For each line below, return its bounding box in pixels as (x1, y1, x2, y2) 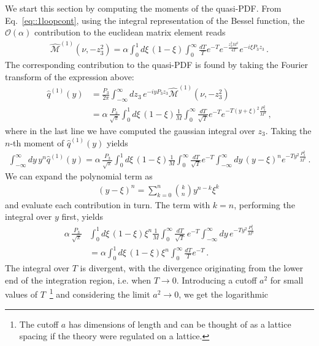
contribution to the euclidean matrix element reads (34, 26, 226, 39)
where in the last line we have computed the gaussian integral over (5, 124, 255, 137)
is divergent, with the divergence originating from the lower (80, 261, 304, 274)
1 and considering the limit (49, 286, 150, 301)
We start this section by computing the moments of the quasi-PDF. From (5, 2, 282, 14)
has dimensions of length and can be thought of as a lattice (68, 317, 291, 330)
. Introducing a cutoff (176, 273, 257, 286)
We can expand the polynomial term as (5, 170, 153, 182)
